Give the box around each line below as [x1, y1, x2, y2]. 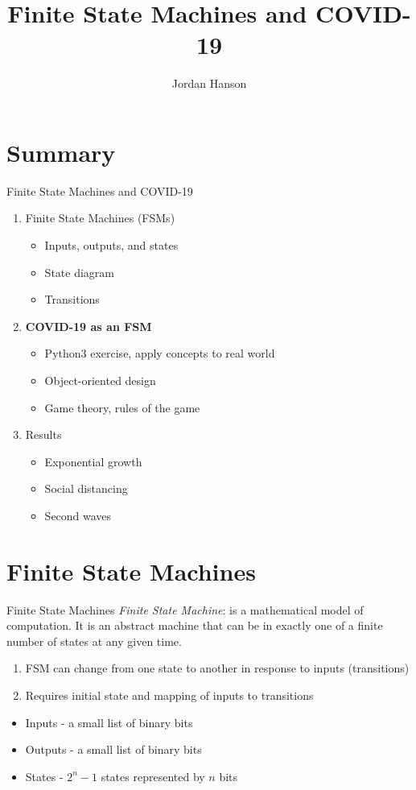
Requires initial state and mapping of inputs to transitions [25, 687, 314, 704]
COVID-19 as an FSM [25, 317, 152, 334]
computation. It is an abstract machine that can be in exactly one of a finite [6, 617, 383, 634]
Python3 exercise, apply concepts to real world [44, 345, 275, 362]
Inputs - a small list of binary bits [25, 713, 193, 730]
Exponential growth [44, 453, 142, 469]
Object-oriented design [44, 372, 156, 388]
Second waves [44, 507, 112, 523]
